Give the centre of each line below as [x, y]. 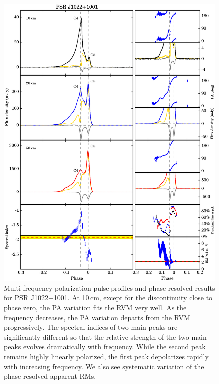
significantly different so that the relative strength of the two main [105, 336]
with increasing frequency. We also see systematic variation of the [104, 366]
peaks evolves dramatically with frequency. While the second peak [105, 346]
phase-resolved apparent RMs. [50, 376]
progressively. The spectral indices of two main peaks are [91, 327]
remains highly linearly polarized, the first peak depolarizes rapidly [106, 356]
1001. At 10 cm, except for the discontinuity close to [133, 297]
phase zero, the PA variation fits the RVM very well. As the [95, 307]
